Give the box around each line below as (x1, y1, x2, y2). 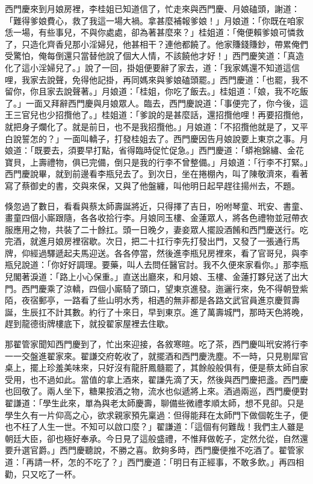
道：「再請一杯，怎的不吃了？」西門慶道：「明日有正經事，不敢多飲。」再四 (5, 455, 296, 468)
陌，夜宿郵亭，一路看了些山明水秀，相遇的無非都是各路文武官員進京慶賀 (5, 294, 291, 306)
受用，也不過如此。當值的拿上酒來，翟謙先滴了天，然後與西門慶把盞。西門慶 (5, 373, 308, 385)
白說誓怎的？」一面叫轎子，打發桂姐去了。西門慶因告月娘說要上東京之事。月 (5, 132, 308, 144)
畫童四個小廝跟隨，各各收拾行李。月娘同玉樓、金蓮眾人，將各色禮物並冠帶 (5, 211, 300, 224)
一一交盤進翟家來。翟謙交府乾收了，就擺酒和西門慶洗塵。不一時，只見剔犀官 (5, 349, 308, 362)
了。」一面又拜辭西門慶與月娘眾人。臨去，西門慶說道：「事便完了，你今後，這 (5, 96, 308, 109)
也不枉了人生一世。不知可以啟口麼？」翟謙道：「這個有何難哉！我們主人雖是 (5, 420, 304, 433)
